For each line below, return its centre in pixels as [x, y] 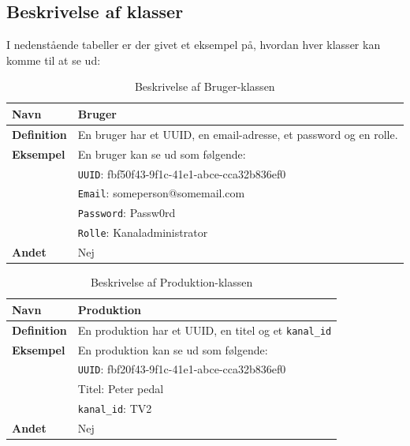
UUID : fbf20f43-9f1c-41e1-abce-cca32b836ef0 [182, 369]
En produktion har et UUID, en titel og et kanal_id [205, 330]
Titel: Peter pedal [121, 389]
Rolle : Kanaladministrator [143, 232]
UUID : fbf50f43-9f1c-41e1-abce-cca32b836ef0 [182, 173]
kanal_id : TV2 [115, 409]
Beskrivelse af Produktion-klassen [171, 282]
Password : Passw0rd [127, 213]
